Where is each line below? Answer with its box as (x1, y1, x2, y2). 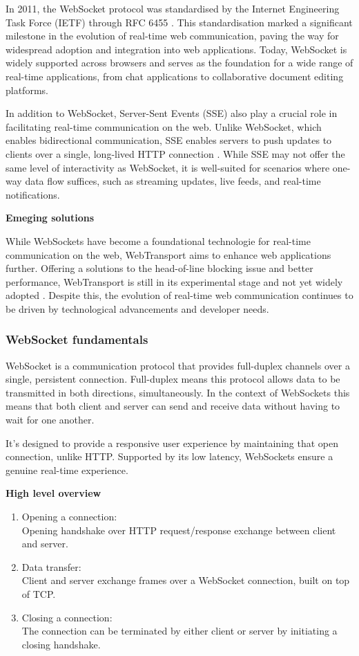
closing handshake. (21, 637, 101, 651)
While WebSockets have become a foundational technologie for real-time (6, 233, 311, 248)
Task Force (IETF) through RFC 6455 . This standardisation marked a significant (6, 15, 353, 29)
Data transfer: (21, 559, 81, 574)
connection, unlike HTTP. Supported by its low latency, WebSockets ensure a (6, 449, 333, 464)
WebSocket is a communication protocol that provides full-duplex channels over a (6, 358, 350, 372)
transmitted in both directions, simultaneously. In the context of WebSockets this (6, 385, 350, 399)
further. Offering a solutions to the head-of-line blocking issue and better (6, 261, 313, 275)
